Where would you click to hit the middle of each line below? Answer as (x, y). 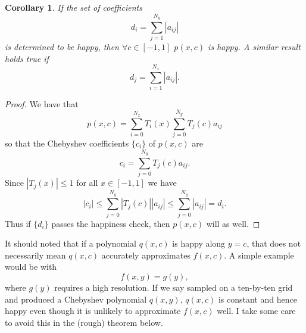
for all (87, 183)
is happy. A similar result (254, 47)
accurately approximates (146, 255)
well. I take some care (256, 311)
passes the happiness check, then (111, 223)
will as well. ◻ (233, 223)
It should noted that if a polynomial (71, 243)
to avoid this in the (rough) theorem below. (84, 322)
